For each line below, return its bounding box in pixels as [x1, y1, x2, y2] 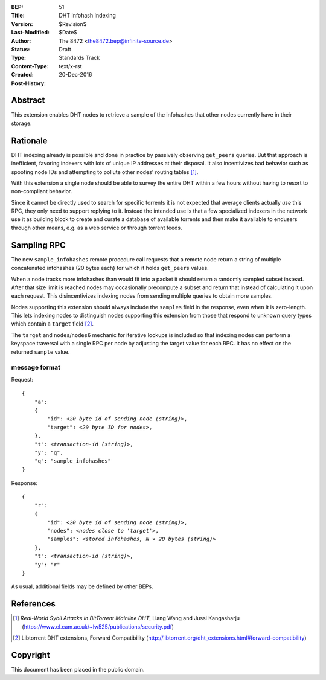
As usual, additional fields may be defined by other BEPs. [11, 583, 153, 590]
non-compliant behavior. [11, 188, 72, 195]
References [11, 598, 56, 609]
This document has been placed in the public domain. [11, 666, 145, 673]
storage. [11, 120, 33, 127]
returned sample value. [11, 348, 70, 356]
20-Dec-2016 [59, 71, 92, 79]
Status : [11, 45, 30, 53]
